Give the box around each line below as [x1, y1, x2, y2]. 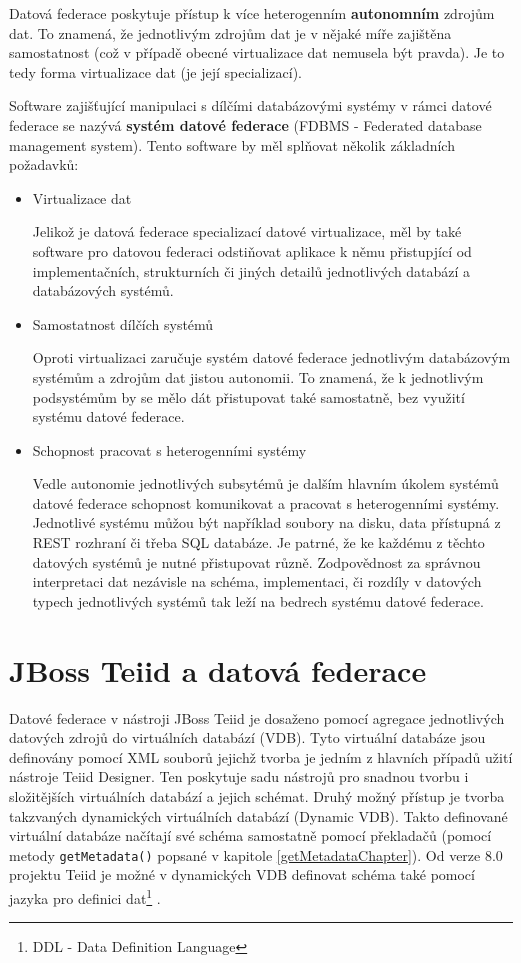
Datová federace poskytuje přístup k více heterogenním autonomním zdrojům [9, 3, 495, 23]
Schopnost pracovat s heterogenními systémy [32, 439, 307, 460]
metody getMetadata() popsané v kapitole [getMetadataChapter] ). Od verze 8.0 [9, 844, 503, 865]
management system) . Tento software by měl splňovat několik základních [9, 134, 455, 155]
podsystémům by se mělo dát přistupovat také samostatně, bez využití [32, 386, 465, 407]
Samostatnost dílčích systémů [32, 313, 214, 334]
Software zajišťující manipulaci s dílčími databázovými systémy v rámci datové [9, 95, 492, 116]
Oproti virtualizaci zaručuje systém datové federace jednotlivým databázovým [32, 347, 511, 368]
